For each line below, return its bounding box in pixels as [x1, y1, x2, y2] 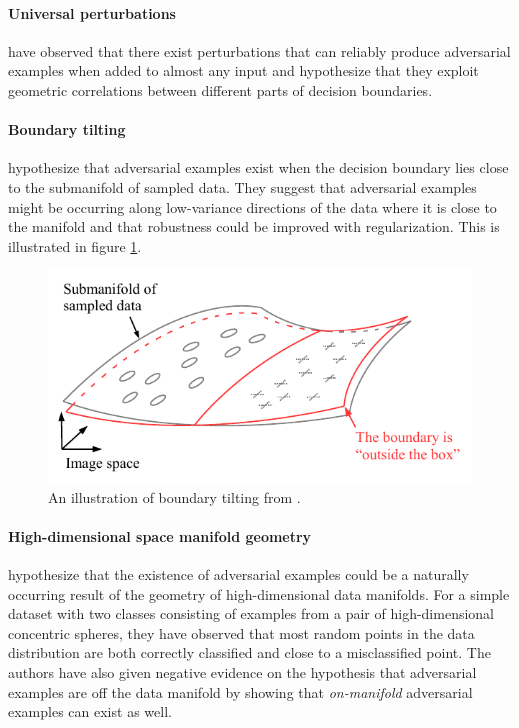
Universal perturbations [8, 2, 176, 23]
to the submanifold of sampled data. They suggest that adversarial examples [8, 176, 477, 197]
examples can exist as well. [8, 701, 172, 722]
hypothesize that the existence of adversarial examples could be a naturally [8, 564, 469, 585]
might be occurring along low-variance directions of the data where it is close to [8, 196, 497, 217]
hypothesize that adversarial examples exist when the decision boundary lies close [8, 157, 509, 178]
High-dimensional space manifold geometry [8, 525, 312, 546]
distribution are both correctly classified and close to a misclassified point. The [8, 642, 491, 663]
